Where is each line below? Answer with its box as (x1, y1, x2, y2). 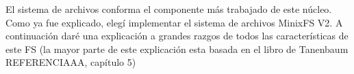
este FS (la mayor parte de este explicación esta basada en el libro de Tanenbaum (5, 41, 349, 56)
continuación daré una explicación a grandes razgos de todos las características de (5, 29, 349, 43)
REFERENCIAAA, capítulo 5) (5, 55, 136, 69)
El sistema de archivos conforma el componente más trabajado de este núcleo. (5, 2, 332, 16)
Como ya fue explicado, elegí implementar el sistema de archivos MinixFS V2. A (5, 15, 343, 29)
